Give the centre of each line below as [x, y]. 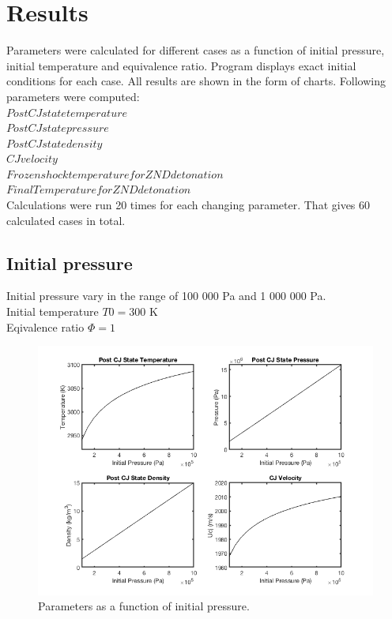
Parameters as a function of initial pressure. [144, 606]
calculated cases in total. [66, 220]
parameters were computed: [73, 96]
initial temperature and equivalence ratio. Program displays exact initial [181, 65]
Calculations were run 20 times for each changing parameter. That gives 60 [188, 205]
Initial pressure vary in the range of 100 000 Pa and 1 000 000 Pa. [166, 296]
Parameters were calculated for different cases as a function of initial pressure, [196, 50]
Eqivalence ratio [45, 326]
